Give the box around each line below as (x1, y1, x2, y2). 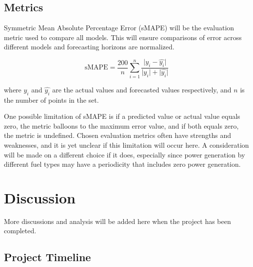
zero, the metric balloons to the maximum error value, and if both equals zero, (4, 120, 239, 131)
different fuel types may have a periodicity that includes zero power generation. (4, 159, 241, 169)
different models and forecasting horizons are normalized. (4, 42, 175, 52)
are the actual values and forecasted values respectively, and (52, 84, 232, 94)
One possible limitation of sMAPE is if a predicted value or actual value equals (4, 111, 240, 121)
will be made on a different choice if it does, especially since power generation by (4, 149, 245, 159)
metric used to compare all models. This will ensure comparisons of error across (4, 32, 242, 42)
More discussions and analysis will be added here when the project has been (4, 216, 231, 226)
